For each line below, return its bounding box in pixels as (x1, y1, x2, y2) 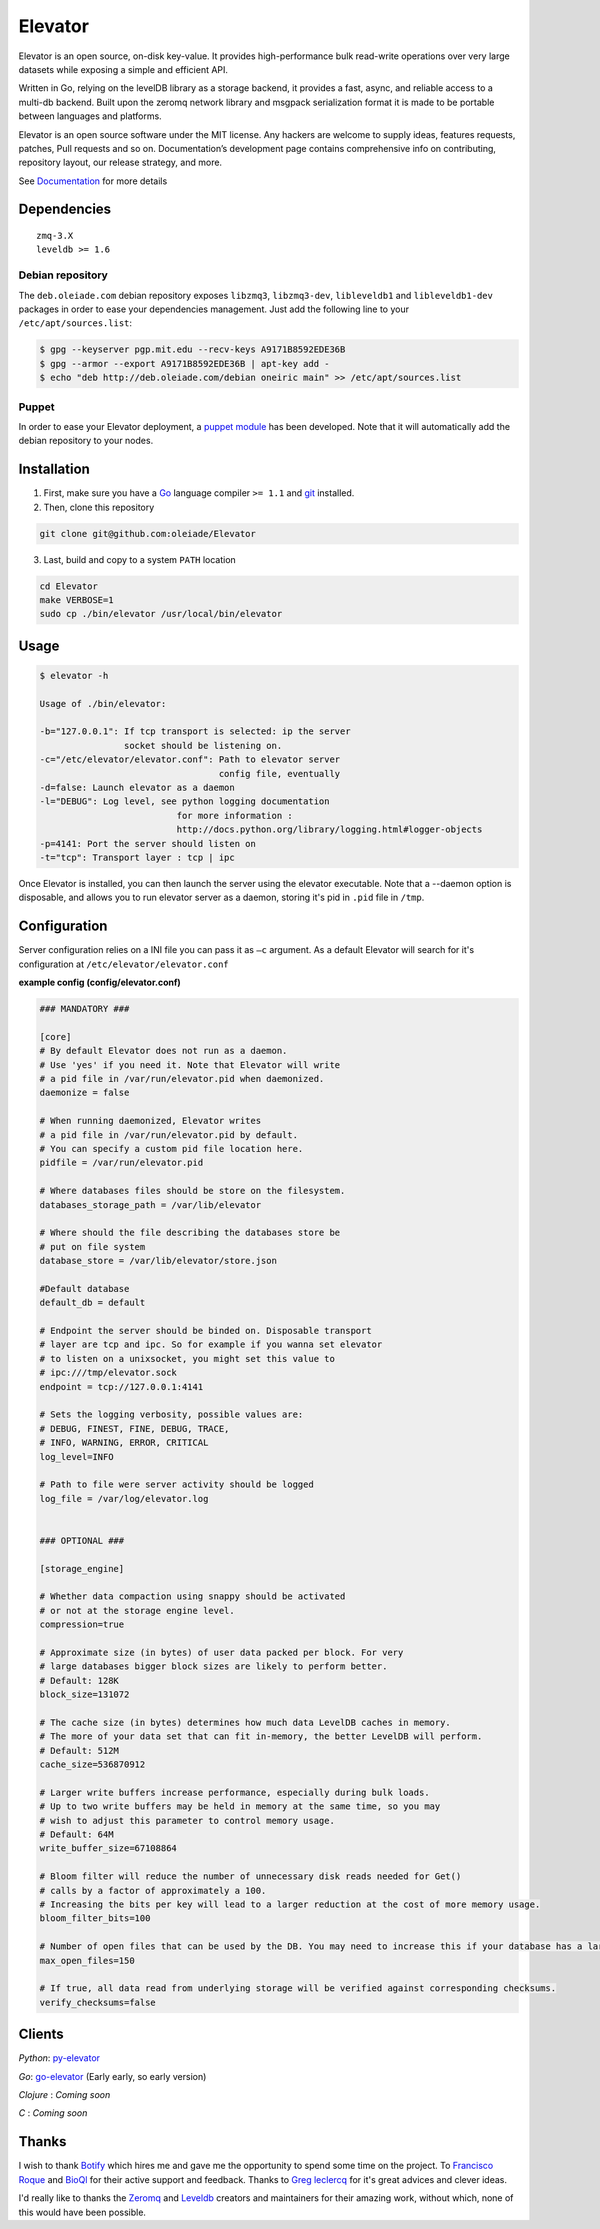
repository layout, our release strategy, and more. (18, 156, 223, 169)
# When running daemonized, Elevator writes (39, 1115, 262, 1127)
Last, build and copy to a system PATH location (43, 553, 237, 565)
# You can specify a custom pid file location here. (39, 1143, 304, 1154)
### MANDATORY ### (39, 1003, 130, 1015)
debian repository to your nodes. (18, 435, 154, 447)
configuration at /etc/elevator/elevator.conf (18, 958, 229, 970)
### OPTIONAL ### (39, 1535, 125, 1546)
